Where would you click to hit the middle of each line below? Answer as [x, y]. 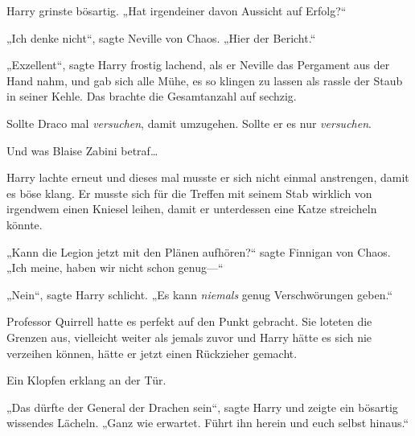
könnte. [25, 224]
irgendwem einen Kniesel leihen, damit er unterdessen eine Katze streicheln [192, 209]
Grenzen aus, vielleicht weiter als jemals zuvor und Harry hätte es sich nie [189, 337]
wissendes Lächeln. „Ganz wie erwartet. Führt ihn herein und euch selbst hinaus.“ [208, 423]
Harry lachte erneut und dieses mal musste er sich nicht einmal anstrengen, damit [208, 177]
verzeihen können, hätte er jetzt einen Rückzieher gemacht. [152, 353]
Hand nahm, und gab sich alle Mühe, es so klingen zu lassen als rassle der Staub [205, 80]
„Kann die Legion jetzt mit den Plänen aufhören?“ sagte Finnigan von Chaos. [199, 251]
